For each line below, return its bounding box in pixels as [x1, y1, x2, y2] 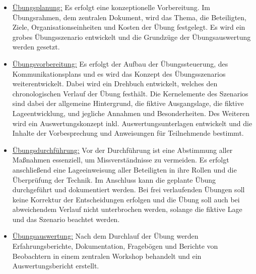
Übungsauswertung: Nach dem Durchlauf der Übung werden [12, 231, 199, 241]
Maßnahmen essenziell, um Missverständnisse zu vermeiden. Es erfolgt [12, 154, 229, 165]
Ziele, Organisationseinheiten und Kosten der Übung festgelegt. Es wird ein [12, 22, 245, 32]
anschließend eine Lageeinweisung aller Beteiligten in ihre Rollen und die [12, 164, 237, 175]
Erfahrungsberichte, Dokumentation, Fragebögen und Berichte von [12, 241, 218, 251]
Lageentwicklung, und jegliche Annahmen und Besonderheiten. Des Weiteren [12, 107, 250, 118]
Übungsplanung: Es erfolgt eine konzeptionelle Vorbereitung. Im [12, 2, 210, 12]
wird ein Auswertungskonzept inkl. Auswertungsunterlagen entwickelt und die [12, 118, 252, 128]
